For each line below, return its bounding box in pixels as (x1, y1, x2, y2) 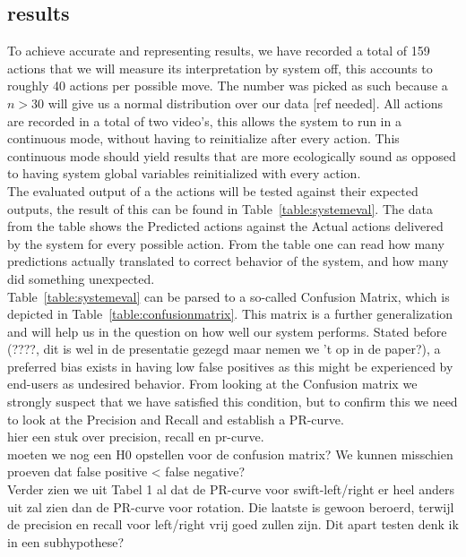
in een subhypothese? (7, 532, 125, 551)
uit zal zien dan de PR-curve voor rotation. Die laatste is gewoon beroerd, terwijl (7, 497, 454, 516)
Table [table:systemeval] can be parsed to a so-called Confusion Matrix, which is (7, 287, 450, 305)
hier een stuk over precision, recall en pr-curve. (7, 427, 264, 446)
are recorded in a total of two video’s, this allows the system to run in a (7, 111, 401, 130)
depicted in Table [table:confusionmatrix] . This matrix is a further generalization (7, 304, 453, 323)
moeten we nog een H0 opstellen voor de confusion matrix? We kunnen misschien (7, 444, 453, 463)
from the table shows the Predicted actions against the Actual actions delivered (7, 217, 444, 236)
